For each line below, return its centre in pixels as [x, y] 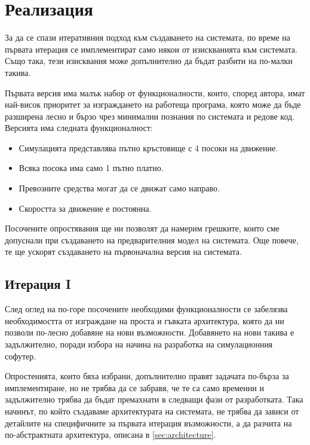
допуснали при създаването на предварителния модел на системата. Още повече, [152, 240]
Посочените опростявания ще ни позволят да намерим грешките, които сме [142, 228]
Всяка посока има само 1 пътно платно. [91, 168]
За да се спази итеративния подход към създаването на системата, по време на [148, 37]
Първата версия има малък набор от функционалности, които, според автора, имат [155, 92]
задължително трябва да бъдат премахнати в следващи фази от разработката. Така [154, 399]
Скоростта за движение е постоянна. [85, 208]
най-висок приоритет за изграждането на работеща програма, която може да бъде [153, 104]
